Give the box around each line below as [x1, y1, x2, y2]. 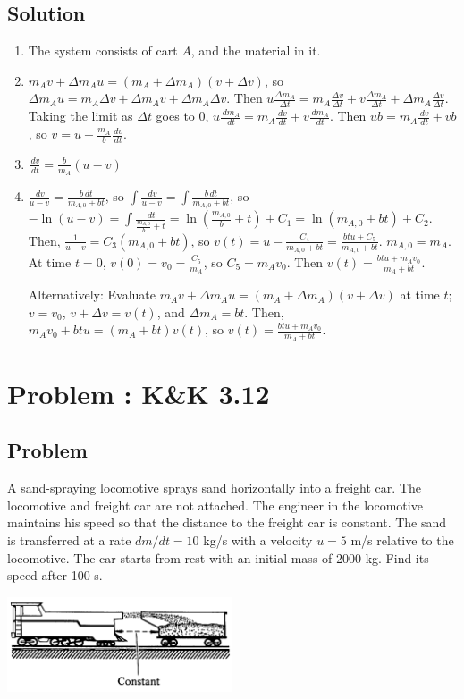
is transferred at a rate [7, 531, 131, 550]
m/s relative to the [350, 531, 454, 550]
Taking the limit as [28, 106, 133, 125]
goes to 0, [156, 106, 209, 125]
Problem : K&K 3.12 [7, 375, 270, 411]
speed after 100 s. [7, 566, 103, 585]
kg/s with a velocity [203, 531, 313, 550]
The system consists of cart [28, 41, 178, 60]
